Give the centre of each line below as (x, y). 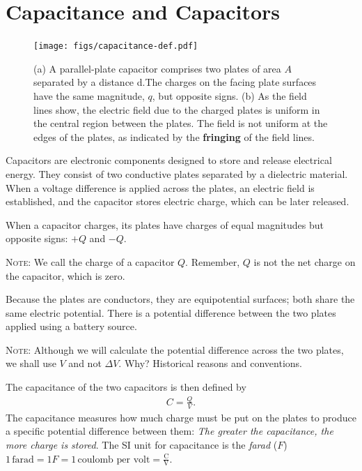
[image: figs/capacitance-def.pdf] (116, 46)
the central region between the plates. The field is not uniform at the (181, 123)
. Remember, (213, 261)
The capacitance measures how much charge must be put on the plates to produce (181, 417)
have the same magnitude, (89, 95)
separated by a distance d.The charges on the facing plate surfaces (175, 82)
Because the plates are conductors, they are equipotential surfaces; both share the (180, 299)
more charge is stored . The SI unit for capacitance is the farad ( (142, 445)
